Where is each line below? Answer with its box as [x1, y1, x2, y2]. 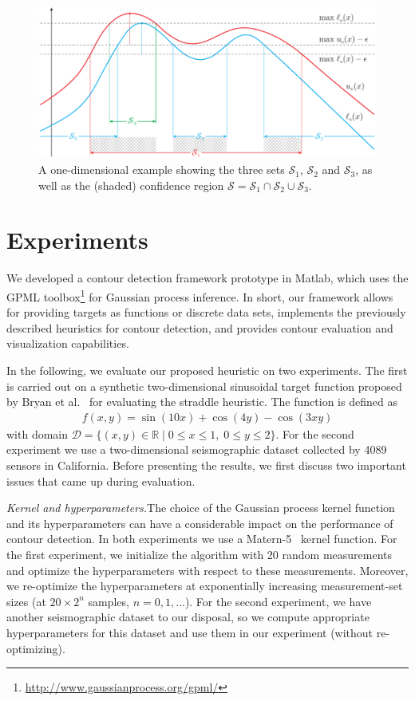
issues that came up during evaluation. [6, 472, 196, 489]
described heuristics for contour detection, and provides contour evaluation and [6, 319, 393, 336]
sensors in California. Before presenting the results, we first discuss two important [6, 457, 406, 473]
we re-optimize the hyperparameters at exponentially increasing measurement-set [6, 577, 403, 594]
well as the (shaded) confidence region [38, 176, 224, 193]
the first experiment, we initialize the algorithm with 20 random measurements [6, 545, 393, 562]
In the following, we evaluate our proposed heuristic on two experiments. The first [6, 362, 408, 378]
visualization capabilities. [6, 335, 129, 352]
